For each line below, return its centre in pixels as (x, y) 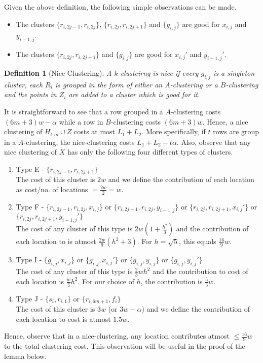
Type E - (30, 169)
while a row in (81, 121)
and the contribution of (212, 229)
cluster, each (24, 84)
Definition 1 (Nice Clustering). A (58, 72)
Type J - (29, 298)
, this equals (197, 241)
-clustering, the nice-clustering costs (79, 142)
